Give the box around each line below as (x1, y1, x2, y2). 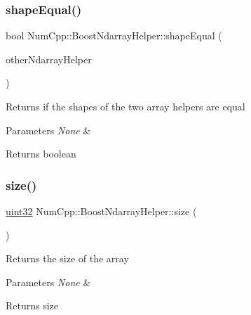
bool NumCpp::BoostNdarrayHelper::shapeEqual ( (6, 28, 222, 43)
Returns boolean (6, 146, 76, 161)
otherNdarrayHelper (6, 51, 92, 66)
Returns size (6, 298, 59, 313)
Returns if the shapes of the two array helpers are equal (6, 99, 245, 113)
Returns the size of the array (6, 251, 129, 266)
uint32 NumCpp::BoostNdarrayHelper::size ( (6, 204, 197, 218)
